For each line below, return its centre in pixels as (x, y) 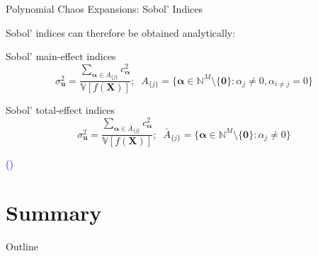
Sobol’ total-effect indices (61, 110)
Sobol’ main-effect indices (61, 56)
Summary (54, 213)
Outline (22, 246)
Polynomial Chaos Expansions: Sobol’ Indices (104, 8)
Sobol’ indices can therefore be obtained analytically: (121, 32)
